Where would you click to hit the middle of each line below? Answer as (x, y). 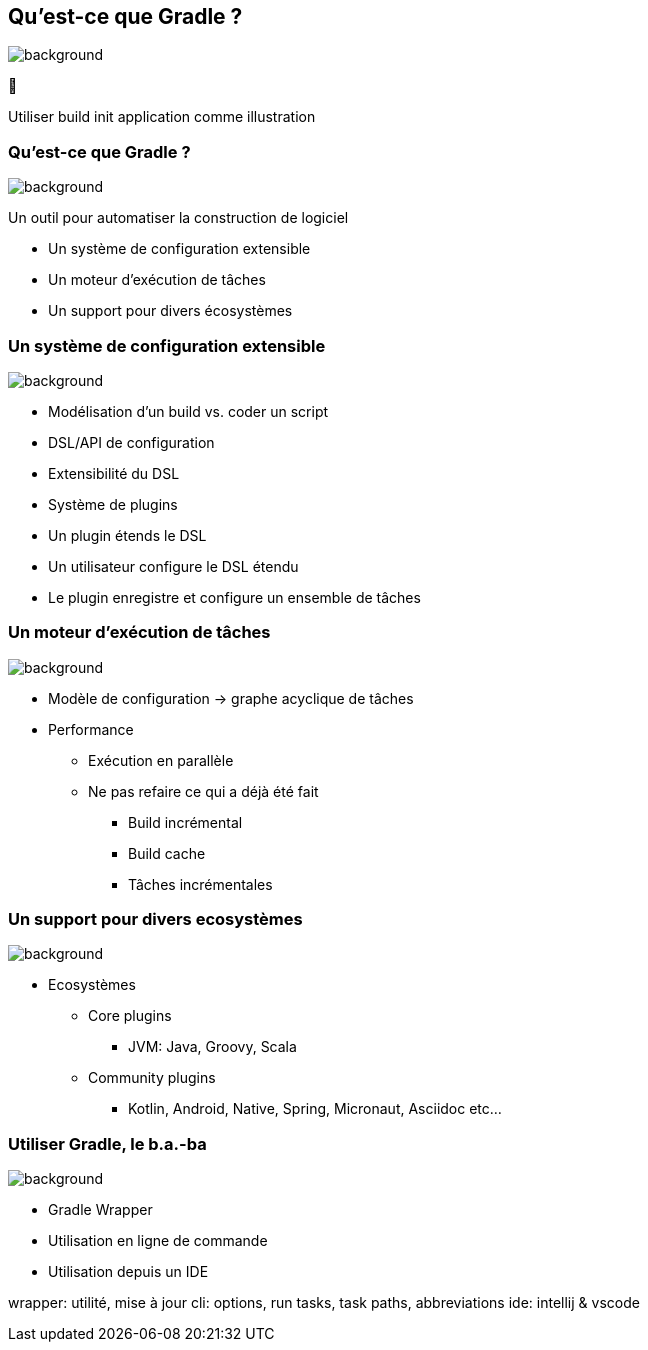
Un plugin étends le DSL (127, 535)
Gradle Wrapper (100, 1210)
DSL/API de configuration (131, 442)
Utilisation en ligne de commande (158, 1241)
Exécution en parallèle (161, 760)
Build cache (167, 853)
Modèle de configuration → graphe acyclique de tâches (231, 698)
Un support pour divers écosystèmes (170, 311)
